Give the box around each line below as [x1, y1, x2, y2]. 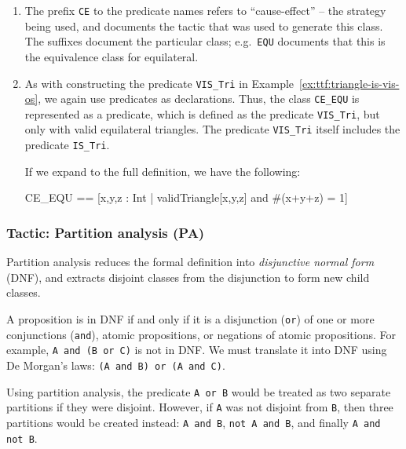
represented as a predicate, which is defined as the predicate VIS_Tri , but [24, 105, 380, 122]
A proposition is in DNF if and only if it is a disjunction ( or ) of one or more [6, 310, 375, 327]
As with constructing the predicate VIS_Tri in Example [24, 75, 294, 91]
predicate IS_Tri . [24, 137, 110, 153]
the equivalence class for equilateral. [24, 48, 199, 64]
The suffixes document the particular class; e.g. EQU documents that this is [24, 33, 386, 49]
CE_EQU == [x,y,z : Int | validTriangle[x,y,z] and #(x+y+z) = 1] [24, 189, 348, 206]
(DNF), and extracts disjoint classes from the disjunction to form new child [6, 268, 370, 285]
